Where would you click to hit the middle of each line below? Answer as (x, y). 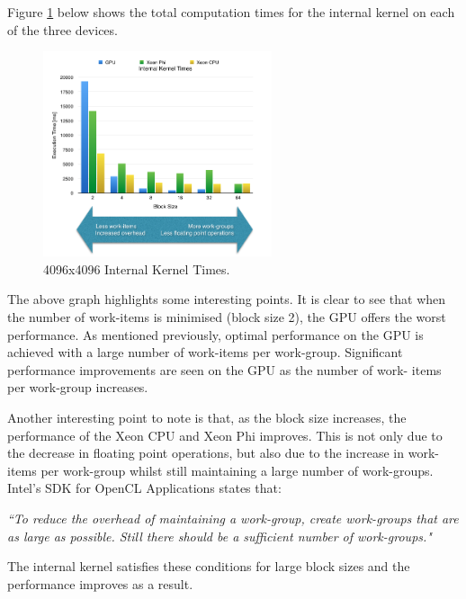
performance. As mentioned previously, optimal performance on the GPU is (215, 334)
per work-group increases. (78, 387)
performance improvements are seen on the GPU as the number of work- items (224, 369)
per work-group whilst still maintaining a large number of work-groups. (237, 470)
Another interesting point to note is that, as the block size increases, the (207, 417)
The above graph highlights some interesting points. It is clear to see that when (227, 299)
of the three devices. (63, 29)
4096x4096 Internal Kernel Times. (137, 268)
